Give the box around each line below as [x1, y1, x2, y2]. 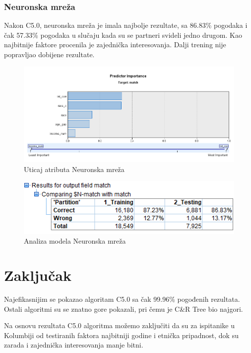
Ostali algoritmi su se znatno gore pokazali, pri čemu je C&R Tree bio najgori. [4, 303, 243, 314]
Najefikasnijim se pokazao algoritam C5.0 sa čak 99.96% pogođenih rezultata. [4, 294, 240, 304]
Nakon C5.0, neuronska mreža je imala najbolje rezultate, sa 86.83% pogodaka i [4, 20, 248, 30]
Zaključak [4, 265, 71, 285]
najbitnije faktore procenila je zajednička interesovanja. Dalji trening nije [4, 39, 226, 50]
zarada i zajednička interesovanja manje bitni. [4, 340, 143, 350]
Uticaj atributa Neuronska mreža [24, 164, 125, 174]
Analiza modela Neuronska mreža [24, 236, 126, 246]
